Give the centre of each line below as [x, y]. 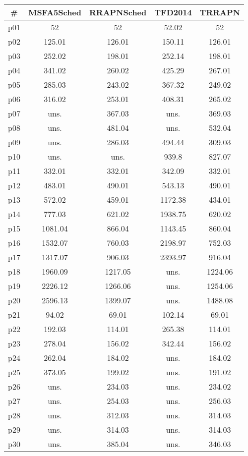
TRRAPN [220, 12]
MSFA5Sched [55, 12]
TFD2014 [173, 12]
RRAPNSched [118, 12]
